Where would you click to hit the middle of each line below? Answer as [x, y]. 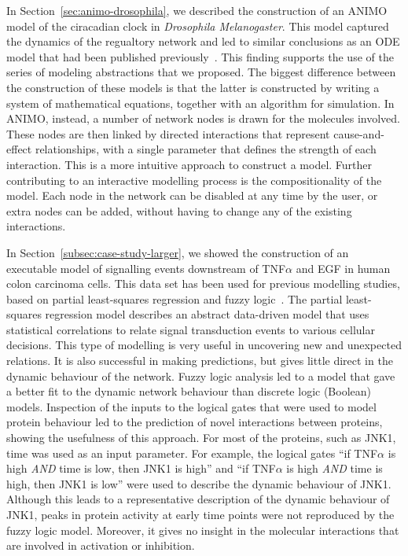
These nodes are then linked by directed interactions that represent [168, 133]
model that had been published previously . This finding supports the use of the [200, 56]
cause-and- [359, 133]
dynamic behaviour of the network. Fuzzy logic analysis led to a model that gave [201, 376]
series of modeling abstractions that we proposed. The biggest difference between [201, 72]
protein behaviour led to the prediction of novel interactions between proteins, [195, 422]
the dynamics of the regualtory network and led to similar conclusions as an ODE [203, 41]
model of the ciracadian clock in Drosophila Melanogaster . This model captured [198, 26]
